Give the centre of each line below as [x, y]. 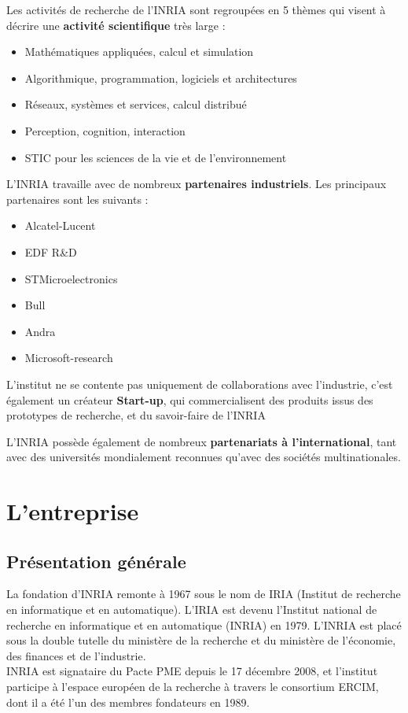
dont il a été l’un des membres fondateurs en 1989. [128, 702]
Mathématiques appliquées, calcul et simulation [139, 52]
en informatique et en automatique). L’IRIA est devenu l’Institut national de [192, 610]
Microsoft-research [69, 358]
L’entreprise [73, 511]
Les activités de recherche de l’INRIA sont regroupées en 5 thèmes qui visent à [196, 9]
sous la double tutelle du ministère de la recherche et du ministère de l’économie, [201, 640]
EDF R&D [51, 251]
